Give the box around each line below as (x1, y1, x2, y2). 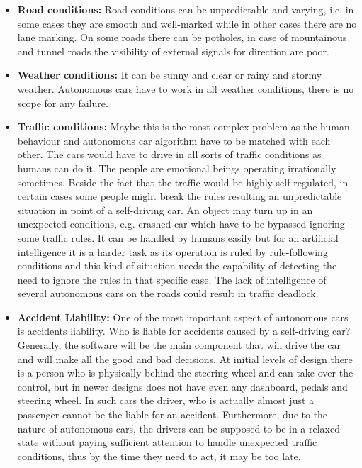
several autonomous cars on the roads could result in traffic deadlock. (17, 286, 319, 301)
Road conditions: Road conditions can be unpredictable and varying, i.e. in (17, 2, 354, 16)
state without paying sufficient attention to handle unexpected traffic (17, 435, 317, 450)
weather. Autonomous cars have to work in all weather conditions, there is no (17, 81, 354, 96)
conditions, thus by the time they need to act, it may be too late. (17, 448, 301, 463)
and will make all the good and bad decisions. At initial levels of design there (17, 351, 353, 366)
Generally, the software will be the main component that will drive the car (17, 338, 341, 352)
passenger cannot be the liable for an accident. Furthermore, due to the (17, 407, 328, 422)
